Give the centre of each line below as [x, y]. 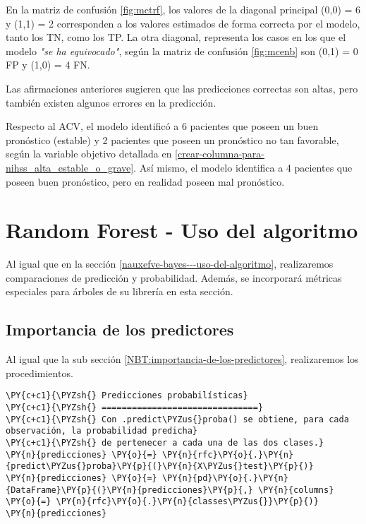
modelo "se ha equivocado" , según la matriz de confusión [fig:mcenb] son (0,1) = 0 [182, 50]
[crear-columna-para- [220, 154]
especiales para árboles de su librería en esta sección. [120, 291]
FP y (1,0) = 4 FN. [48, 65]
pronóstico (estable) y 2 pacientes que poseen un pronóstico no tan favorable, [172, 139]
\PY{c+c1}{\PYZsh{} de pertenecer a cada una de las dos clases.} [165, 443]
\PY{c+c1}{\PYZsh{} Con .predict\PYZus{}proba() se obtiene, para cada [177, 419]
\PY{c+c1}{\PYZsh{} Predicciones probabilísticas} [127, 396]
